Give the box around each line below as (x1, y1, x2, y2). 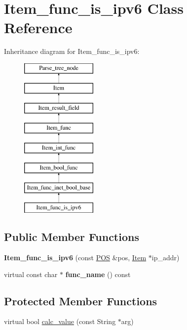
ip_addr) (151, 252, 180, 263)
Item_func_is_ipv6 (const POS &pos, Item (4, 252, 147, 263)
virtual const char (4, 269, 58, 279)
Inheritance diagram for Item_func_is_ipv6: (4, 46, 140, 56)
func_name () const (65, 269, 131, 279)
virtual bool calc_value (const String (4, 316, 116, 327)
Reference (4, 17, 73, 38)
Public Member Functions (4, 229, 139, 244)
